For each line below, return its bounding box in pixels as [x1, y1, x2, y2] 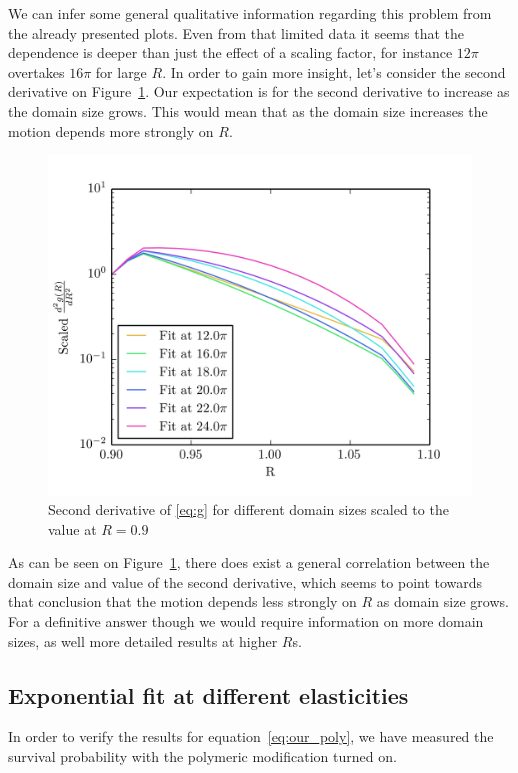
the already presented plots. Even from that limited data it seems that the [8, 22, 464, 43]
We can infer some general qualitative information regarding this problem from [8, 3, 492, 23]
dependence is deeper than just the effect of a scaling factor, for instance [8, 42, 453, 63]
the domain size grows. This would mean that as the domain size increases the [8, 100, 488, 121]
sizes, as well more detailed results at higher [8, 630, 278, 651]
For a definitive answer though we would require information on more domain [8, 611, 484, 632]
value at [48, 518, 97, 539]
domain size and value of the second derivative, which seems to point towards [8, 571, 483, 592]
